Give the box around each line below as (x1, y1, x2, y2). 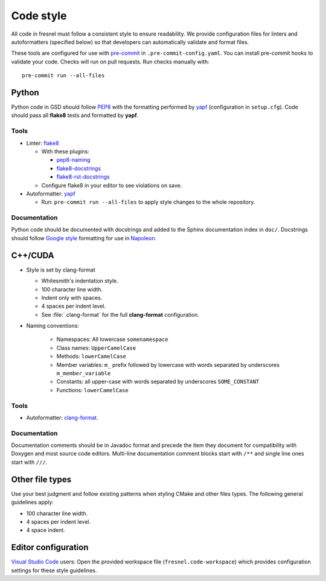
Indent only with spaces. (41, 294, 103, 301)
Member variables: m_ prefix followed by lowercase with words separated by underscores (56, 361, 280, 368)
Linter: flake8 (26, 139, 60, 147)
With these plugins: (41, 148, 90, 155)
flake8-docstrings (56, 165, 101, 172)
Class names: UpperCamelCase (56, 344, 136, 351)
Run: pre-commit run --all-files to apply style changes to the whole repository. (41, 198, 255, 206)
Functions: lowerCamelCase (56, 386, 129, 393)
